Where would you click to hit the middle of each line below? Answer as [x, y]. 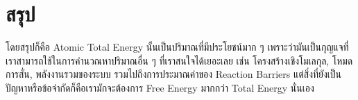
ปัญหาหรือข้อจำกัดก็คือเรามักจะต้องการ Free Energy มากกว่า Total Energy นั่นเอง [160, 87]
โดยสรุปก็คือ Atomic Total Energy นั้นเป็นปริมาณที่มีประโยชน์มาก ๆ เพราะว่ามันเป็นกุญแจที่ [177, 47]
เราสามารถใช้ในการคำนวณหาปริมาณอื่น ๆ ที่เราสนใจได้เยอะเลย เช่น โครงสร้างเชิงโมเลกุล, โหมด [179, 60]
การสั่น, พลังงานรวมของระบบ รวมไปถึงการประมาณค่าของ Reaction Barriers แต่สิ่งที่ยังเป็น [174, 74]
